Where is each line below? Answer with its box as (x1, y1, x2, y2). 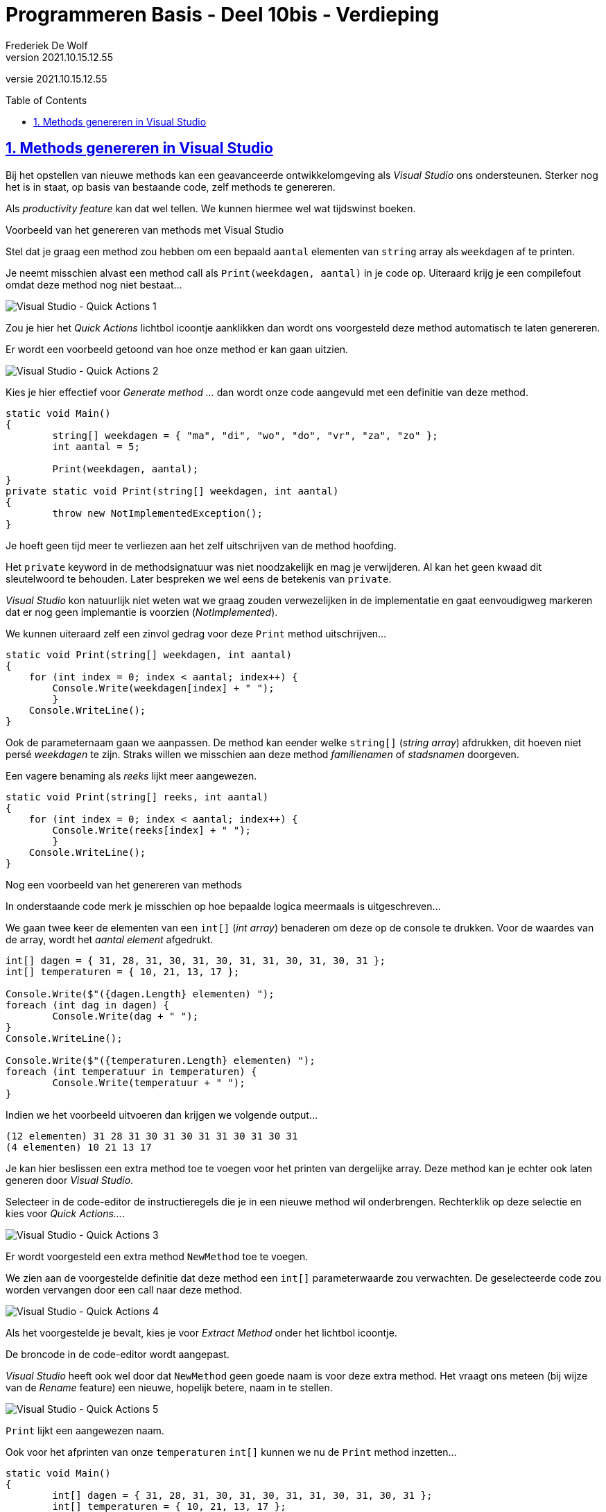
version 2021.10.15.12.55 (6, 51, 113, 63)
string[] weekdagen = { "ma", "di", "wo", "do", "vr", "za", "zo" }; (52, 429, 438, 441)
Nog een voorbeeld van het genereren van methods (6, 878, 242, 891)
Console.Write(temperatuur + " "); (52, 1076, 245, 1088)
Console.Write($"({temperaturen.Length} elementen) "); (6, 1054, 315, 1066)
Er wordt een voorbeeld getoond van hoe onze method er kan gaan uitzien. (6, 343, 349, 355)
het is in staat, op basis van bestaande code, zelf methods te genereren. (6, 180, 336, 193)
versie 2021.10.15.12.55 (6, 72, 107, 85)
